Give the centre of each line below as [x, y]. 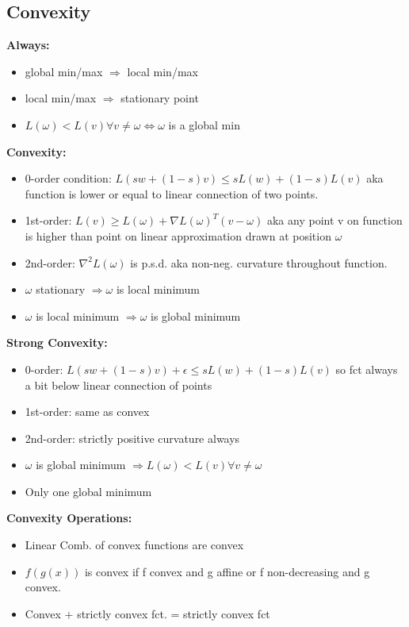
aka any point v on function [334, 220]
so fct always [367, 369]
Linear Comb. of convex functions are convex [134, 545]
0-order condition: [68, 178]
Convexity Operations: [69, 518]
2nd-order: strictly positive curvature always [132, 438]
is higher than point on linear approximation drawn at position [178, 235]
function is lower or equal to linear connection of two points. [172, 193]
